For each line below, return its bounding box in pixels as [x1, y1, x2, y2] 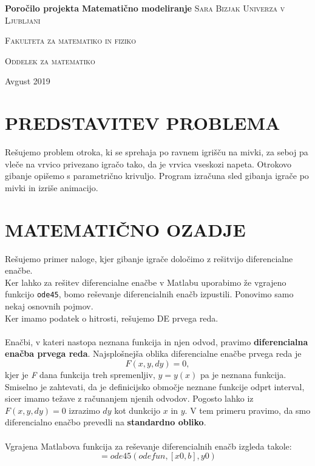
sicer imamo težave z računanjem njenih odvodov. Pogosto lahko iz [5, 392, 254, 405]
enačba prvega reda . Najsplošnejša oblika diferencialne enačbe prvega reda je [5, 347, 302, 360]
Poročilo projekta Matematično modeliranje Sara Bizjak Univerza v [5, 2, 285, 14]
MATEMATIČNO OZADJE [5, 217, 246, 241]
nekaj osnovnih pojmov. [5, 300, 93, 312]
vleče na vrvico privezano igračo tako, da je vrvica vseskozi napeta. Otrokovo [5, 157, 292, 170]
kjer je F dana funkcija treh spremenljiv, [5, 368, 155, 380]
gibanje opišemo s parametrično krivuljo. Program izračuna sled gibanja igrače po [5, 169, 309, 182]
